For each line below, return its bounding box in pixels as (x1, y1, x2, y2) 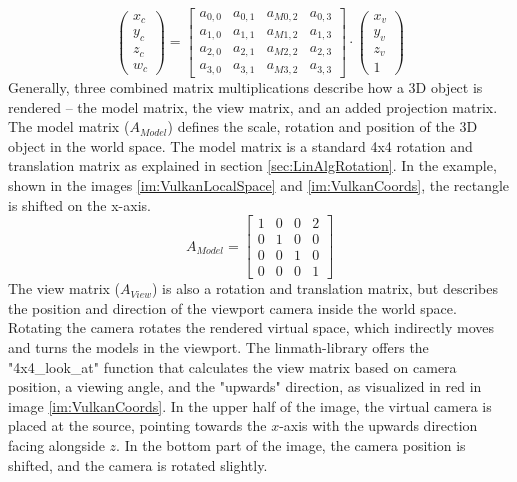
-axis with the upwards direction (279, 415, 478, 436)
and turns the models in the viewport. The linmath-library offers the (8, 337, 429, 357)
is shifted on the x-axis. (8, 194, 151, 215)
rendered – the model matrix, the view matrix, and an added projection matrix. (8, 96, 498, 117)
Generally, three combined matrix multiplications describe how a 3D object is (8, 76, 483, 97)
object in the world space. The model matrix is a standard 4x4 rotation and (8, 135, 473, 156)
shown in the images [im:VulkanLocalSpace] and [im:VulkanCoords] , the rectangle (8, 174, 510, 195)
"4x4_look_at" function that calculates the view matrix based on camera (8, 356, 457, 377)
